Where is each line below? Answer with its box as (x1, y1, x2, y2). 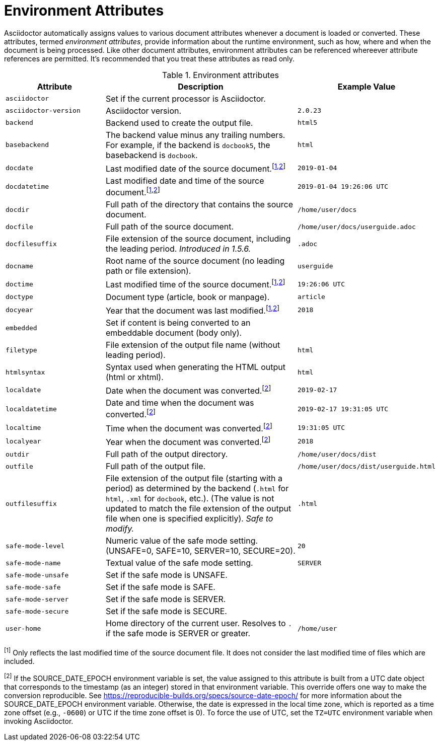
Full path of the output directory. (105, 449, 228, 460)
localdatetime (6, 405, 57, 413)
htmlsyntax (6, 368, 45, 376)
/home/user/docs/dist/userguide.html (298, 462, 435, 470)
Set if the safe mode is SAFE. (105, 582, 215, 592)
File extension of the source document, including (105, 234, 291, 244)
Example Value (337, 81, 396, 92)
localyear (6, 437, 41, 445)
